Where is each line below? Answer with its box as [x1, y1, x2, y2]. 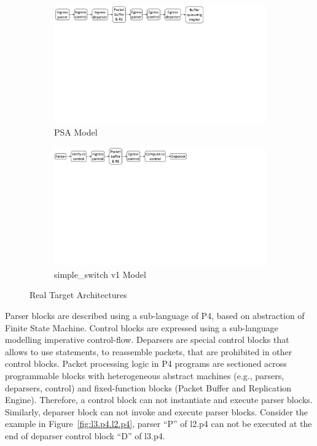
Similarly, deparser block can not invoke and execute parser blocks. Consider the [5, 405, 308, 418]
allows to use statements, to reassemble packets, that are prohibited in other [5, 345, 292, 358]
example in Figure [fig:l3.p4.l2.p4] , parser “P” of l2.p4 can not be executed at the [5, 417, 312, 430]
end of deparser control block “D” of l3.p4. [5, 429, 165, 442]
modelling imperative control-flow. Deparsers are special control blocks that [5, 333, 289, 346]
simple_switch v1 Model [54, 267, 146, 280]
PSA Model [54, 126, 98, 139]
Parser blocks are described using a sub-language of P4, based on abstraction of [5, 309, 305, 321]
